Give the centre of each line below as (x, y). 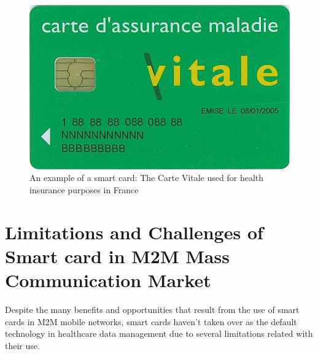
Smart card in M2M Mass (117, 256)
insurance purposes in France (84, 189)
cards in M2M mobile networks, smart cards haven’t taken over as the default (151, 321)
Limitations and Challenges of (134, 232)
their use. (22, 345)
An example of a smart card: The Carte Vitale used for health (147, 178)
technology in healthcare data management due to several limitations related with (159, 333)
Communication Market (108, 279)
